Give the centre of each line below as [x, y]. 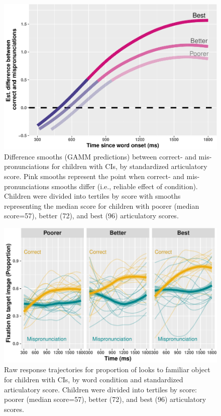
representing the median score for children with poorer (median [102, 205]
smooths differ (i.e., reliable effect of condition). [125, 186]
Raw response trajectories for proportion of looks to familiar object [107, 369]
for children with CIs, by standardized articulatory [129, 166]
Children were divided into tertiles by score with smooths [92, 196]
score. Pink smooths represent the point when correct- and [94, 176]
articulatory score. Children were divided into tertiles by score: [100, 389]
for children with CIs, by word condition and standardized [94, 380]
